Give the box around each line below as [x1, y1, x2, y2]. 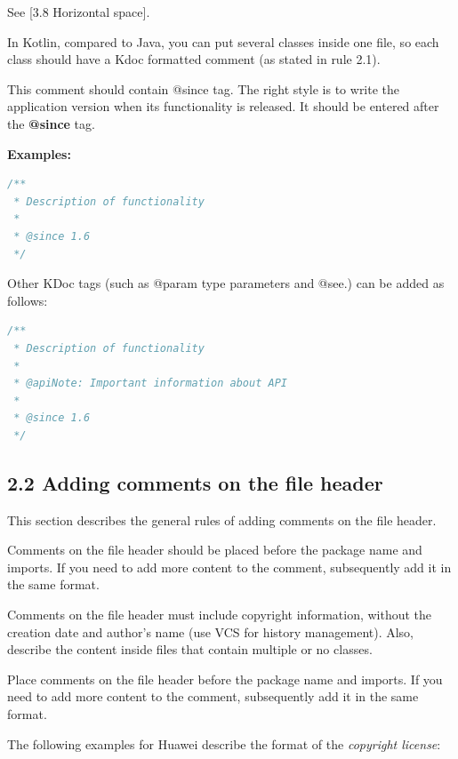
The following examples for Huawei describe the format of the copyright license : [7, 734, 441, 753]
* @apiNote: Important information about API [13, 377, 287, 390]
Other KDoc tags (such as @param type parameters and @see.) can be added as [7, 274, 445, 292]
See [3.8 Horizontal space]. [7, 3, 150, 20]
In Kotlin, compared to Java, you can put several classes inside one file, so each [7, 32, 439, 51]
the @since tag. [7, 114, 95, 132]
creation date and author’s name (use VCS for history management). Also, [7, 622, 414, 641]
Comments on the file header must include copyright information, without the [7, 605, 432, 624]
